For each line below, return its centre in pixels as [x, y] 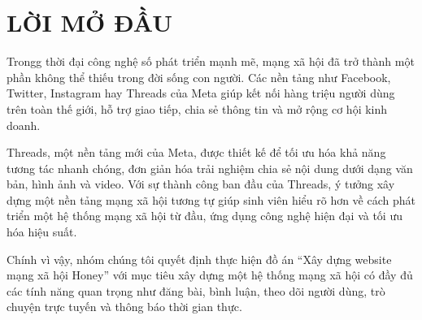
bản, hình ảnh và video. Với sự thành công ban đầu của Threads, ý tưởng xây [201, 184]
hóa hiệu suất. [42, 232]
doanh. [24, 125]
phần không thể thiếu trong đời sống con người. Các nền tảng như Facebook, [199, 77]
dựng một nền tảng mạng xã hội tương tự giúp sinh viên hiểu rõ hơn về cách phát [211, 199]
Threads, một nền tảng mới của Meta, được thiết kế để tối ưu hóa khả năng [196, 152]
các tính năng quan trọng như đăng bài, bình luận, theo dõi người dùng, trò [196, 290]
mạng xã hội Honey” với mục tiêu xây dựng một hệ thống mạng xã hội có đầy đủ [210, 275]
